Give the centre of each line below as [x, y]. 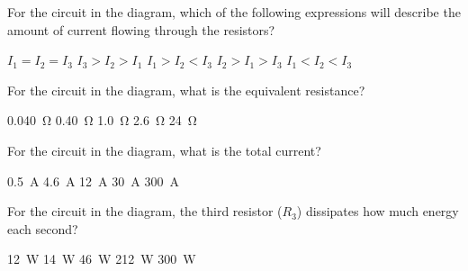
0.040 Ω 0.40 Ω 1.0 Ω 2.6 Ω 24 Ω [102, 120]
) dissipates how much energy [378, 211]
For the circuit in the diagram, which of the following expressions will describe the [234, 12]
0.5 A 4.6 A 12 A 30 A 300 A [93, 181]
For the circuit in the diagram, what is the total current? [164, 150]
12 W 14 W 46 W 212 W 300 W [102, 259]
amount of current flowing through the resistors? [141, 29]
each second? [43, 228]
